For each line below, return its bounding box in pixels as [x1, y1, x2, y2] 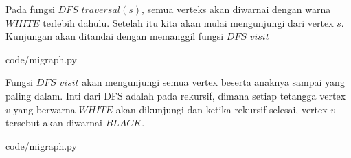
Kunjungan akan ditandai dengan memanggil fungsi [5, 29, 224, 43]
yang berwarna [13, 102, 76, 116]
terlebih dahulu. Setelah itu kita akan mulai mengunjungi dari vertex [43, 15, 334, 30]
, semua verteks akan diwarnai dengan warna [141, 2, 331, 16]
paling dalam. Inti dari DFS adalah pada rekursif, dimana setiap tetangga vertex [5, 88, 346, 102]
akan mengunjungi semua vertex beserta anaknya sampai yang [82, 75, 345, 89]
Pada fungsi [5, 2, 55, 16]
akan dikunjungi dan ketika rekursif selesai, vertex [115, 102, 328, 116]
